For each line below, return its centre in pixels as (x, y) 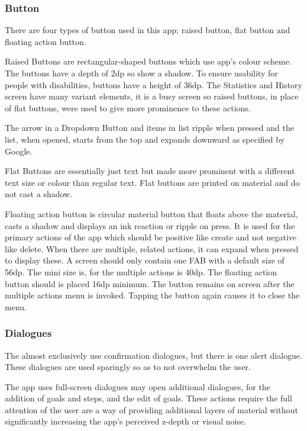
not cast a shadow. (39, 194)
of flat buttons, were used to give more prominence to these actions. (128, 107)
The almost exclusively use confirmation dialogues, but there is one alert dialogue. (153, 355)
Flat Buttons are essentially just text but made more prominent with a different (150, 171)
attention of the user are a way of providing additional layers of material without (151, 409)
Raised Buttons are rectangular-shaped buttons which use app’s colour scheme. (148, 61)
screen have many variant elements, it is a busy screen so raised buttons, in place (152, 96)
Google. (19, 151)
